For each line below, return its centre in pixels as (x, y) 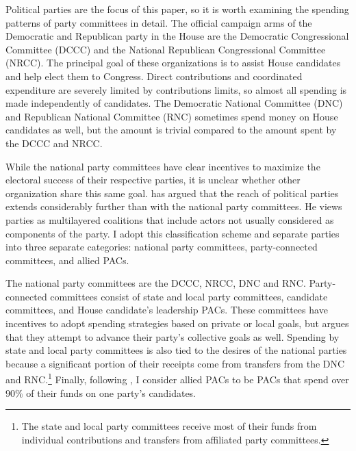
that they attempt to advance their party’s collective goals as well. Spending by (173, 336)
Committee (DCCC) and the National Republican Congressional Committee (166, 49)
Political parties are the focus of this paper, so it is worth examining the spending (177, 9)
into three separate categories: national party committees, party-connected (162, 247)
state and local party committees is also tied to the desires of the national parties (176, 350)
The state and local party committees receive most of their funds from (169, 426)
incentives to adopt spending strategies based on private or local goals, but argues (177, 323)
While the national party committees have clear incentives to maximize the (163, 166)
